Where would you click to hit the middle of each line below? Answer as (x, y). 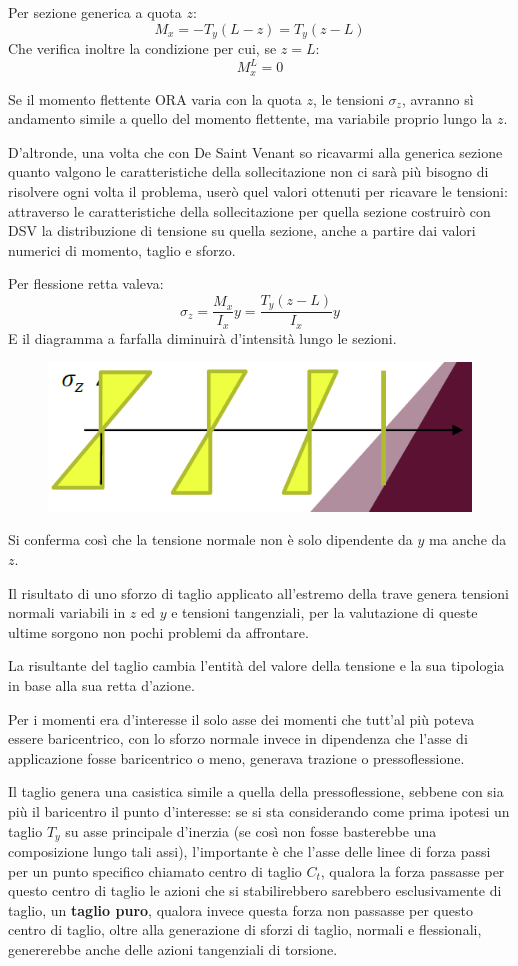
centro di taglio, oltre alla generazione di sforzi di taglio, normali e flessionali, (245, 929)
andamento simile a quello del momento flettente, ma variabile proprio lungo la (250, 118)
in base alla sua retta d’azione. (101, 685)
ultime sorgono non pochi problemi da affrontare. (158, 631)
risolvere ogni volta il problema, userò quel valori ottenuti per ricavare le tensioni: (258, 190)
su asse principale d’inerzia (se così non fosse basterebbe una (251, 830)
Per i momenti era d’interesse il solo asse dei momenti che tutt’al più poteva (241, 718)
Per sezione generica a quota (95, 12)
